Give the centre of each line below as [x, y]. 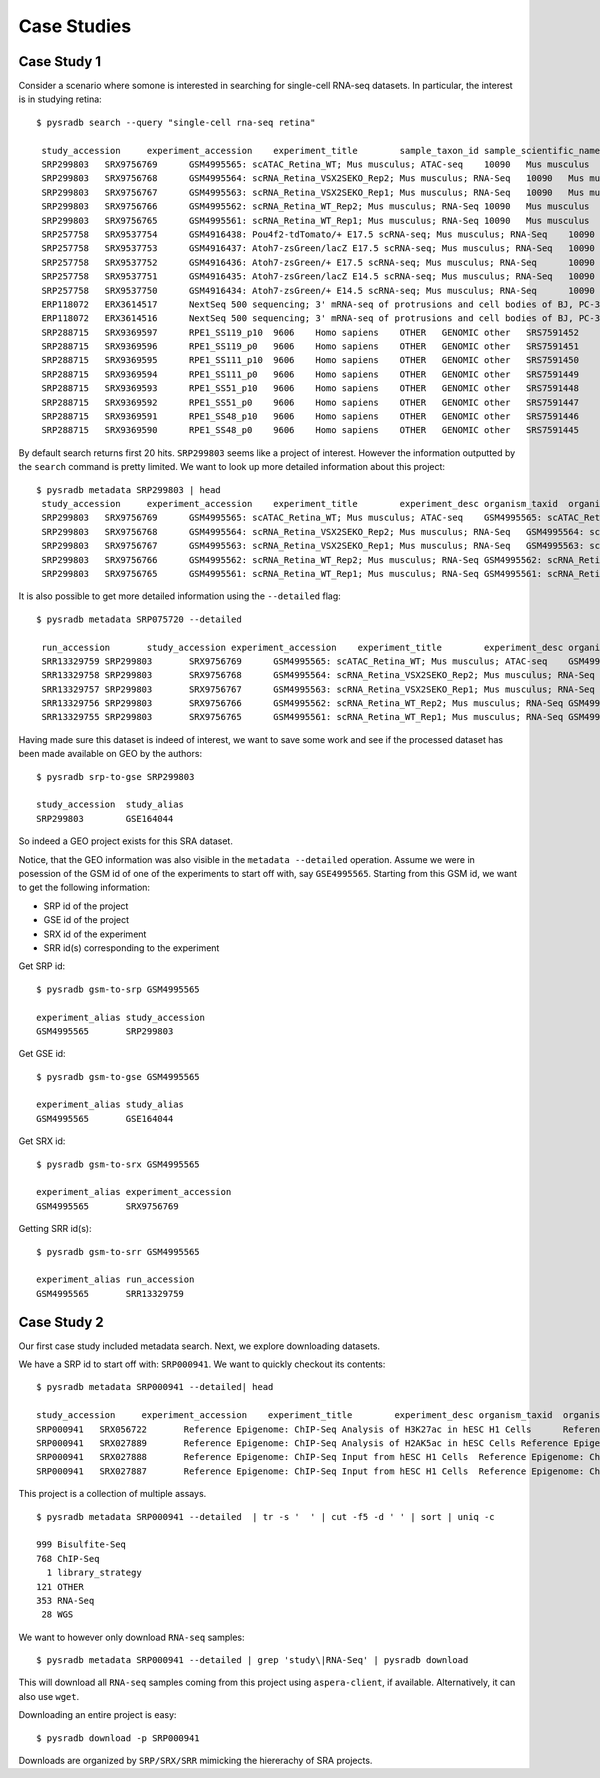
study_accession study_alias [110, 804]
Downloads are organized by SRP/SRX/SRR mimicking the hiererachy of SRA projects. [195, 1761]
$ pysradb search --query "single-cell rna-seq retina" [176, 122]
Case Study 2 [61, 1321]
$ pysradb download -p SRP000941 [118, 1738]
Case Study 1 [60, 61]
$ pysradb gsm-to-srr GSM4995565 [118, 1251]
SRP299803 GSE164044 [105, 818]
